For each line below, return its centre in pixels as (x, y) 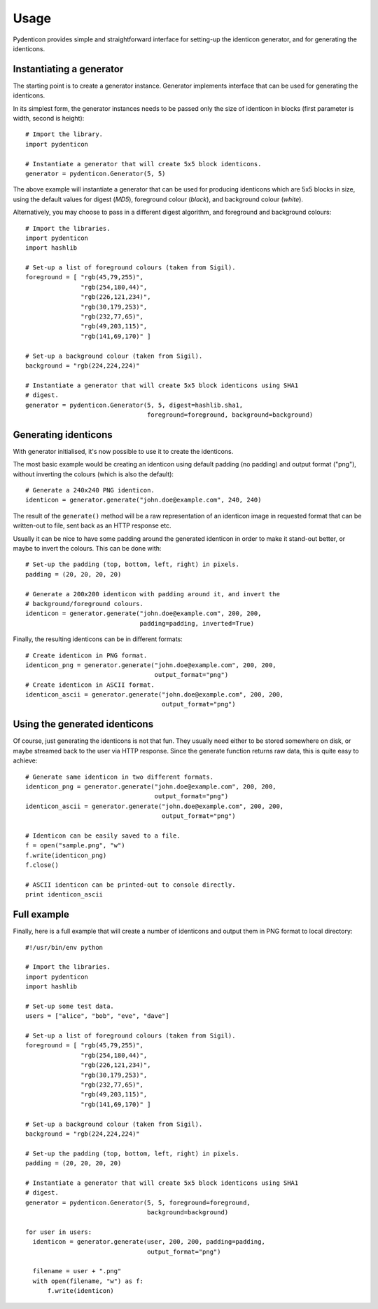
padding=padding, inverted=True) (197, 623)
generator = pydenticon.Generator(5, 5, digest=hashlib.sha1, (134, 405)
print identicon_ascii (64, 895)
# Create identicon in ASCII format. (90, 685)
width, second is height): (49, 119)
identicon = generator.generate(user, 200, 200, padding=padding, (149, 1242)
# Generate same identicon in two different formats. (119, 777)
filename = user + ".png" (77, 1271)
